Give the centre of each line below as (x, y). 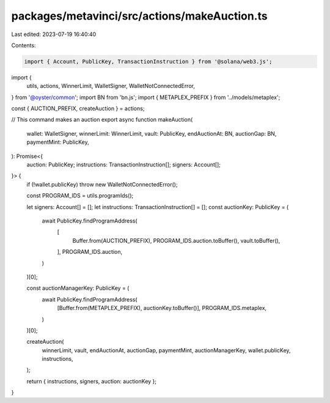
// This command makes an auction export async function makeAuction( (102, 120)
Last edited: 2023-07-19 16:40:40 (54, 34)
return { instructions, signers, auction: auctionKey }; (92, 381)
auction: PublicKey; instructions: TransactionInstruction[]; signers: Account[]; (124, 165)
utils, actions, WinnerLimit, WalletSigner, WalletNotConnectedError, (111, 86)
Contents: (24, 45)
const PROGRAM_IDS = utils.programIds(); (80, 196)
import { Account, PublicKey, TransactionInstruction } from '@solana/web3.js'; (148, 61)
